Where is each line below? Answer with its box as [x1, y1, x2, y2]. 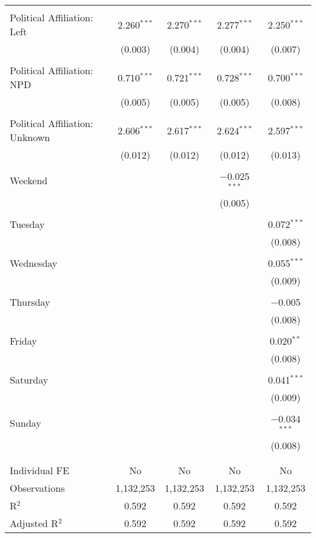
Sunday [10, 416, 41, 430]
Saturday [10, 372, 49, 387]
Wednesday [10, 255, 58, 270]
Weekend [10, 173, 48, 188]
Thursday [10, 294, 50, 309]
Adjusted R [10, 516, 58, 530]
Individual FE [10, 463, 69, 477]
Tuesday [10, 216, 45, 231]
